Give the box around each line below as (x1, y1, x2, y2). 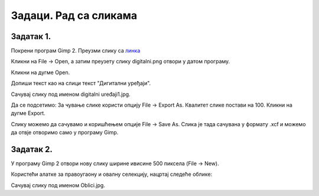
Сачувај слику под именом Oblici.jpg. (11, 181, 106, 189)
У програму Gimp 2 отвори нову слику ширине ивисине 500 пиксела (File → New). (11, 160, 219, 167)
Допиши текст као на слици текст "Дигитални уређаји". (11, 80, 151, 87)
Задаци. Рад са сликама (11, 9, 138, 22)
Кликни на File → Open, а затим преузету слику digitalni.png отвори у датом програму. (11, 58, 230, 65)
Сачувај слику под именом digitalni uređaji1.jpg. (11, 91, 131, 98)
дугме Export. (11, 110, 45, 117)
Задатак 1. (11, 31, 51, 41)
